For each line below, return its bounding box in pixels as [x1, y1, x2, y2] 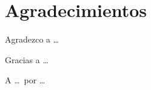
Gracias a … [5, 53, 49, 66]
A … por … [5, 74, 45, 86]
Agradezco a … [5, 33, 59, 46]
